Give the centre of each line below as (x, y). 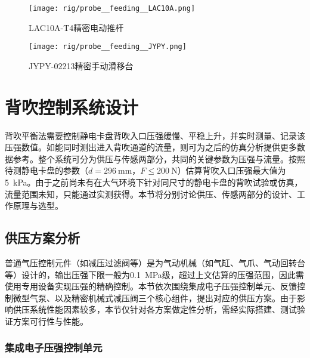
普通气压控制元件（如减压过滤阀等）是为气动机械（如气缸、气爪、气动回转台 (155, 262)
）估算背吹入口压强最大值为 (232, 170)
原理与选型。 (38, 206)
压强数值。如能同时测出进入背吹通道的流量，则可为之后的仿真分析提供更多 (151, 147)
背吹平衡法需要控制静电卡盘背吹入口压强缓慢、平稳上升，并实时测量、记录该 (155, 135)
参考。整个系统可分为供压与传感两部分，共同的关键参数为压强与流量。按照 (159, 158)
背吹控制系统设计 (72, 107)
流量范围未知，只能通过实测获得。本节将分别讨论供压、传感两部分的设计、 (151, 194)
